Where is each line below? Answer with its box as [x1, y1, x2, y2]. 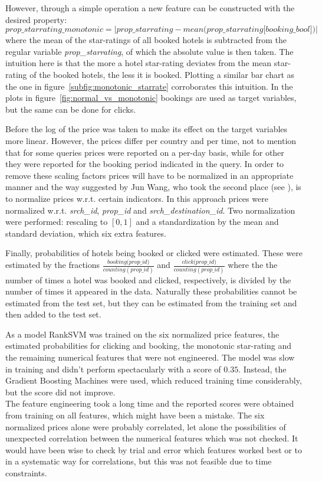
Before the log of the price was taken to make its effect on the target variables [5, 123, 288, 135]
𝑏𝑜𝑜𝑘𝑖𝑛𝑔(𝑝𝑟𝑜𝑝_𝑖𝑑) [107, 259, 150, 265]
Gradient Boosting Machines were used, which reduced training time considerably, [5, 374, 302, 387]
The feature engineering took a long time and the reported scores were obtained [5, 397, 294, 410]
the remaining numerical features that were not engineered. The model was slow [5, 351, 295, 364]
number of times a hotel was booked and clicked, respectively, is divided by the [5, 273, 291, 286]
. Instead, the [238, 362, 287, 375]
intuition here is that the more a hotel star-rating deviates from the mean [5, 57, 272, 69]
